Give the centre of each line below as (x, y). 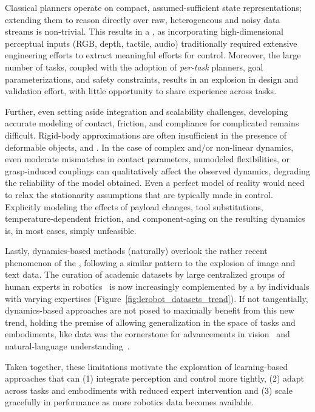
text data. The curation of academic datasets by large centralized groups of (145, 274)
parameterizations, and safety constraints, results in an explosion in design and (152, 79)
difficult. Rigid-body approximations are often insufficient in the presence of (146, 135)
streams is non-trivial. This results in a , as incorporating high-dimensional (144, 31)
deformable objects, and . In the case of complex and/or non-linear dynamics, (149, 147)
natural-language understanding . (67, 346)
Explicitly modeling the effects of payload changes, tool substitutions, (134, 206)
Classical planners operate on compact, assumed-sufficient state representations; (153, 7)
